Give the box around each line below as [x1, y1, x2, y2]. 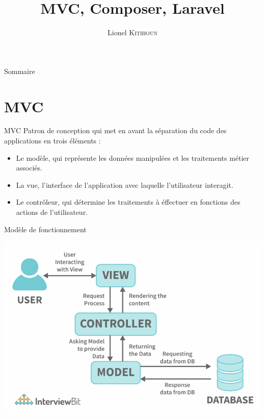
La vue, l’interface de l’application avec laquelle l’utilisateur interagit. [16, 179, 233, 190]
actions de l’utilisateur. [16, 207, 88, 217]
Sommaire [4, 65, 35, 76]
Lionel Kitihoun [108, 27, 157, 38]
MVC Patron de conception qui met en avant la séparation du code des [4, 125, 227, 136]
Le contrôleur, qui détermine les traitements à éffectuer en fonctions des [16, 196, 241, 207]
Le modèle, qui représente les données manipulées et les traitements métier [16, 152, 250, 163]
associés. [16, 162, 42, 173]
